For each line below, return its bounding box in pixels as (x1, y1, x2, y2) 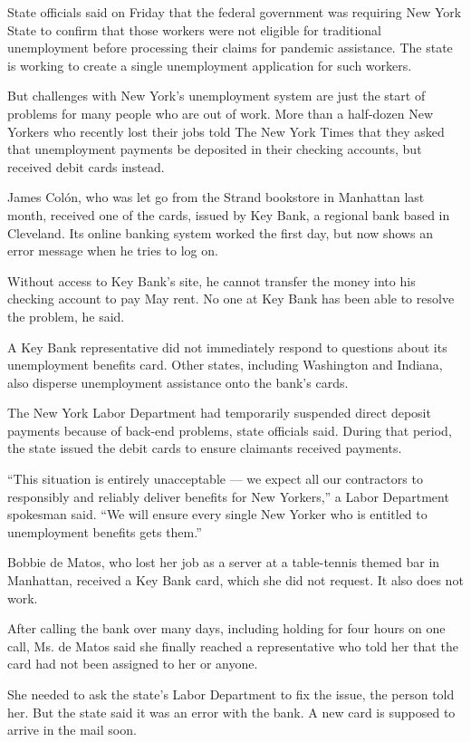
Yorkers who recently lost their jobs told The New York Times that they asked (7, 121, 445, 140)
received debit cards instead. (7, 157, 165, 176)
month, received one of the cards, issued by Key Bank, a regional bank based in (7, 205, 450, 224)
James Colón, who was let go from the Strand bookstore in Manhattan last (7, 188, 425, 207)
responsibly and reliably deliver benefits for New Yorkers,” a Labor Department (7, 487, 449, 506)
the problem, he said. (7, 306, 125, 325)
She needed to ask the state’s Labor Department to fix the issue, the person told (7, 685, 455, 703)
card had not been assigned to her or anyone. (7, 654, 258, 673)
